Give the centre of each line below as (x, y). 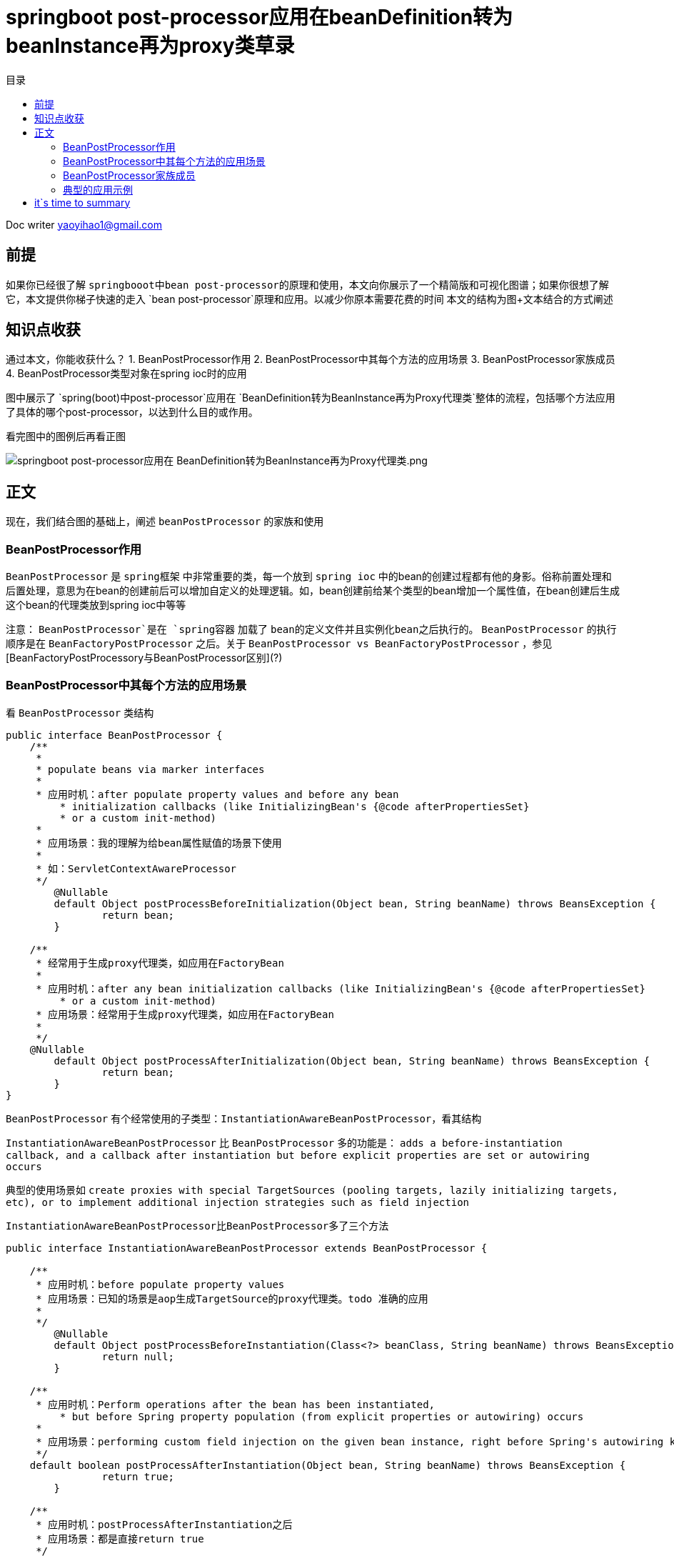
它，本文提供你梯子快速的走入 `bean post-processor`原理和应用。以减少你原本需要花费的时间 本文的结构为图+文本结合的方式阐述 (310, 299)
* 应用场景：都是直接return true (120, 1538)
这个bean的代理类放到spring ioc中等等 (96, 605)
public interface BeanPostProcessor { (114, 735)
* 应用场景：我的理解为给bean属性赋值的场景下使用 (159, 843)
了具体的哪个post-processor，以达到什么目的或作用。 (132, 412)
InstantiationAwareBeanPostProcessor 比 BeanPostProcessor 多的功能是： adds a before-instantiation (284, 1142)
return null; (138, 1356)
